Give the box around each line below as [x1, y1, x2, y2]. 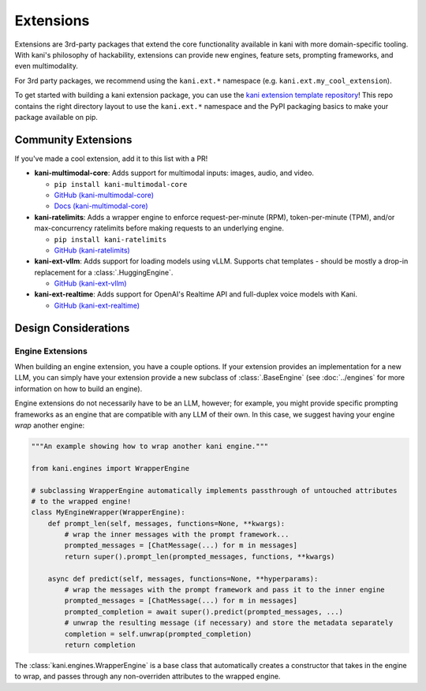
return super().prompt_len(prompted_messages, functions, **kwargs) [64, 552, 335, 561]
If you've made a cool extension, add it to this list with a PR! [14, 154, 208, 163]
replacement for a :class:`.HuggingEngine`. [34, 267, 174, 277]
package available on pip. [14, 112, 98, 121]
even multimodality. [14, 62, 78, 71]
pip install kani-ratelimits [54, 235, 167, 244]
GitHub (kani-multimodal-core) [54, 190, 154, 200]
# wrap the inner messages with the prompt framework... [64, 530, 290, 540]
